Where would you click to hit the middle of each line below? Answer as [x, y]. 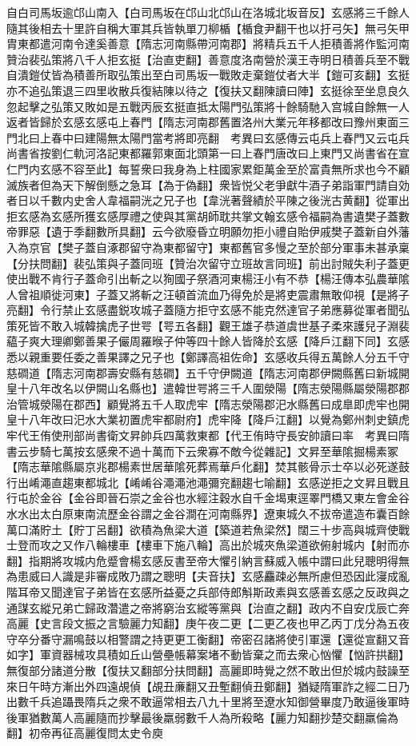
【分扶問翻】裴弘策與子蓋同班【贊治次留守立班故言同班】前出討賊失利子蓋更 [208, 263]
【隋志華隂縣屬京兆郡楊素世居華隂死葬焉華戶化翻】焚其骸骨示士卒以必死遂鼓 [208, 467]
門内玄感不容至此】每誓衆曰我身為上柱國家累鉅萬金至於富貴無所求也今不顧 [213, 168]
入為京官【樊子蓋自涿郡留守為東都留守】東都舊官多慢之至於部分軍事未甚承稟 [208, 247]
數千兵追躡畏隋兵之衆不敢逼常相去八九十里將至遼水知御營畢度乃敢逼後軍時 [213, 702]
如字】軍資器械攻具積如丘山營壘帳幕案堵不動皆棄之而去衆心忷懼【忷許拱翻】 [208, 654]
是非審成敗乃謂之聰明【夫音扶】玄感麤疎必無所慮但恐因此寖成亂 [241, 576]
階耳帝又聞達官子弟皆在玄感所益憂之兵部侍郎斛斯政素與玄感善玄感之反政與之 [208, 591]
